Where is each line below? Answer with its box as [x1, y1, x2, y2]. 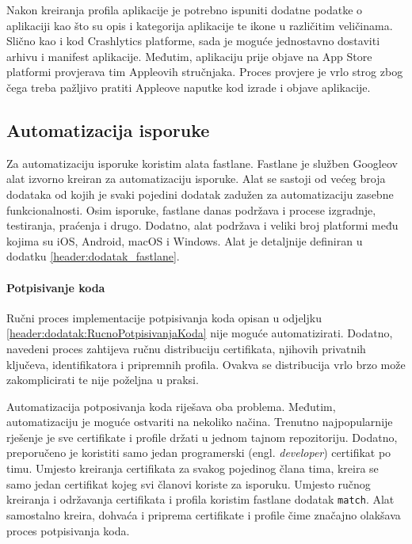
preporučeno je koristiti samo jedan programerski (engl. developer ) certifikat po [6, 444, 391, 461]
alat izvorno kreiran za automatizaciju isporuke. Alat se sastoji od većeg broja [6, 170, 386, 187]
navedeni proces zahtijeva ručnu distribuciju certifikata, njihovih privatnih [6, 340, 366, 356]
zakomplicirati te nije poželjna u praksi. [6, 371, 199, 388]
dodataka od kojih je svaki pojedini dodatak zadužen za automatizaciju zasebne [6, 185, 394, 202]
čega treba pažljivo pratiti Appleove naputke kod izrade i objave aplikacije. [6, 78, 371, 95]
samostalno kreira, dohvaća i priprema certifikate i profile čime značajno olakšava [6, 506, 401, 523]
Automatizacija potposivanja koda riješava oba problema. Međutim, [6, 398, 336, 414]
